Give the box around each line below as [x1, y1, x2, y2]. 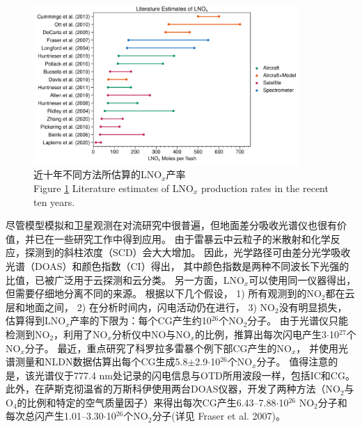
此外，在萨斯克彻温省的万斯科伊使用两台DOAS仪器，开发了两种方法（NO [6, 381, 340, 396]
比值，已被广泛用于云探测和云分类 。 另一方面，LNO [6, 272, 244, 287]
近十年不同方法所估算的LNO [33, 167, 162, 182]
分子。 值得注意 [256, 354, 329, 369]
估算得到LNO [6, 313, 66, 328]
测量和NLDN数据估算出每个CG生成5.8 [15, 354, 188, 369]
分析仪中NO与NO [111, 326, 191, 341]
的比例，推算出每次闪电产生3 [195, 326, 327, 341]
